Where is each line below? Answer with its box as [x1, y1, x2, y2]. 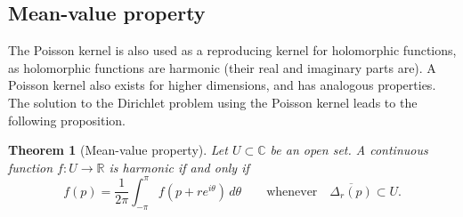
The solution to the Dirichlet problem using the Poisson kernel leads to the [8, 92, 418, 111]
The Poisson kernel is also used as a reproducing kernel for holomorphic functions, [8, 41, 457, 60]
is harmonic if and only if [109, 157, 249, 176]
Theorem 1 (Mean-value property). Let [8, 141, 228, 159]
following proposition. [8, 110, 126, 129]
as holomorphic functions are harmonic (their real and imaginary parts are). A [8, 58, 436, 76]
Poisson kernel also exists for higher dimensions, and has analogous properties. [8, 76, 436, 94]
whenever [266, 185, 318, 198]
